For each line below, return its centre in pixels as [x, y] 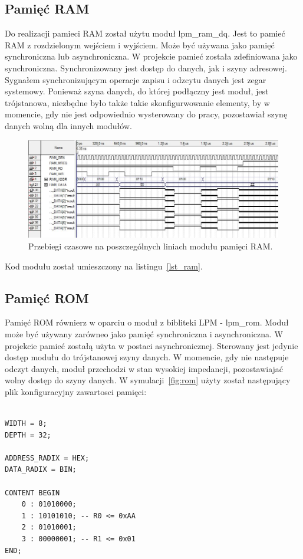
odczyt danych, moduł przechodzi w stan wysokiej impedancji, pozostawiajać [144, 368]
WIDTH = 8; [26, 424]
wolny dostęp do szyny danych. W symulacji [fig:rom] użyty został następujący [148, 380]
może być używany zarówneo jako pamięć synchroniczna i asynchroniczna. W [144, 333]
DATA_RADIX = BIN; [41, 470]
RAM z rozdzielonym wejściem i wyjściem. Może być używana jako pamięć [140, 45]
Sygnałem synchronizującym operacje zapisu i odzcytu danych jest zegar [136, 79]
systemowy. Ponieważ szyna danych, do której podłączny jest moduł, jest [137, 91]
